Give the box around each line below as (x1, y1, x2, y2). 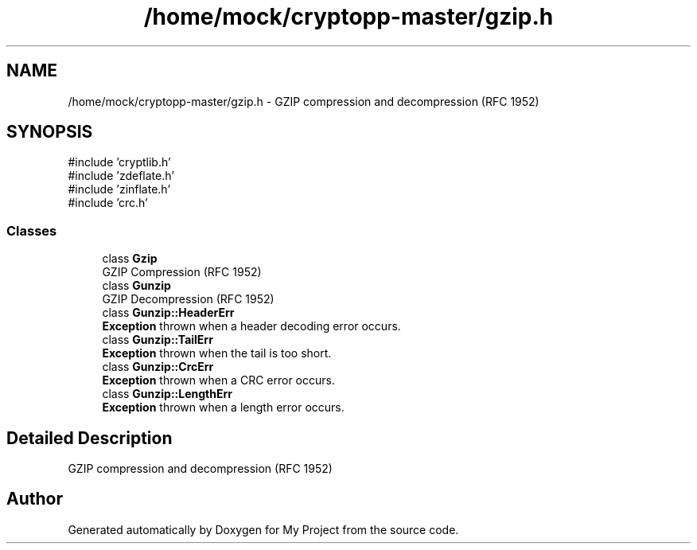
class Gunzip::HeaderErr (102, 306, 235, 320)
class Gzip (102, 252, 158, 266)
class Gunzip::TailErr (102, 333, 213, 347)
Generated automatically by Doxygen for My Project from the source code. (68, 522, 459, 536)
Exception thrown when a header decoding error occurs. (102, 319, 401, 334)
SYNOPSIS (6, 122, 93, 142)
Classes (6, 222, 57, 239)
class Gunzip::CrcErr (102, 360, 214, 374)
